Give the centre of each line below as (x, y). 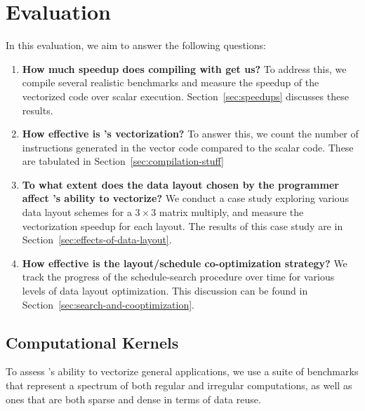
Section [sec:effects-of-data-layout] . (97, 240)
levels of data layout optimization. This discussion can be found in (165, 291)
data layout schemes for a (77, 212)
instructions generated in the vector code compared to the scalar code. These (188, 147)
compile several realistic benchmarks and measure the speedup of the (171, 82)
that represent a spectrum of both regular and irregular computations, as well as (179, 385)
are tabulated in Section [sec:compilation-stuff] (123, 161)
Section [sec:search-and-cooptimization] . (108, 304)
